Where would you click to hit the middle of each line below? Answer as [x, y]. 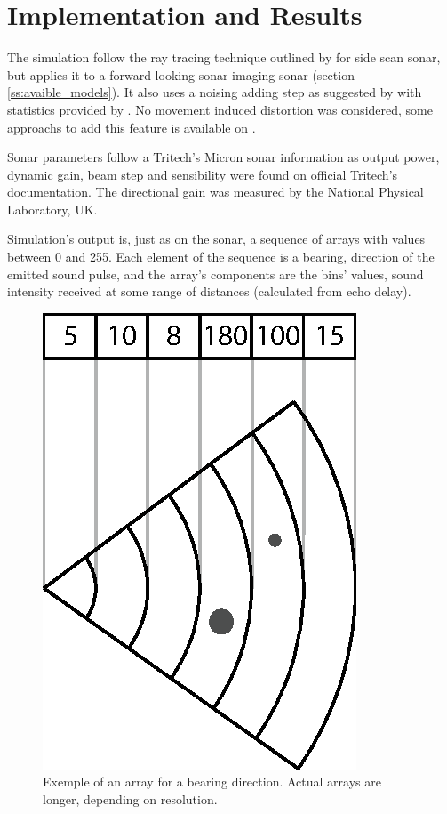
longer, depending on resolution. [130, 799]
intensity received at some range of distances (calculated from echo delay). [209, 291]
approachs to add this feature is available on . [132, 127]
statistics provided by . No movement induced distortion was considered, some [220, 109]
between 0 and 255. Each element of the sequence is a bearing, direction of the [221, 257]
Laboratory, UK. [52, 209]
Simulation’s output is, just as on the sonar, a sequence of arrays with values [216, 239]
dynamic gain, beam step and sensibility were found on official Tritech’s [203, 174]
